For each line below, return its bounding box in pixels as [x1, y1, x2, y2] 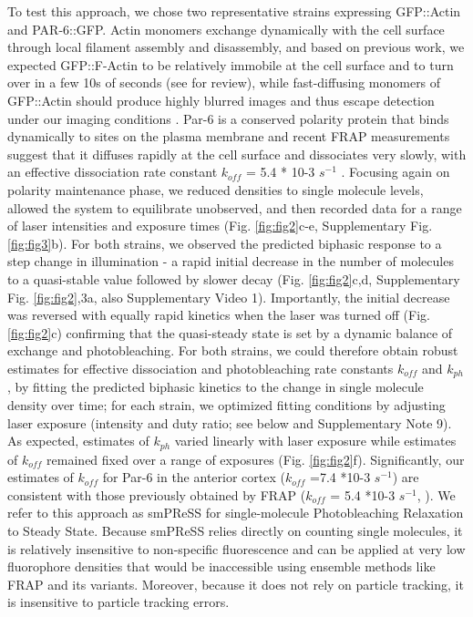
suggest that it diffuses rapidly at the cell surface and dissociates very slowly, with [7, 144, 467, 163]
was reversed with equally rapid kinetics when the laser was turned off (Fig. [7, 305, 430, 324]
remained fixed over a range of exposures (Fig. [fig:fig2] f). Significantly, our [46, 449, 465, 468]
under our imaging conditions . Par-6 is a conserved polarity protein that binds [7, 108, 449, 128]
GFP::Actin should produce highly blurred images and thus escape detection [7, 90, 435, 109]
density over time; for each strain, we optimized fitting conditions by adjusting [7, 395, 446, 414]
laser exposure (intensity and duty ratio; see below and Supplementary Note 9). [7, 413, 452, 432]
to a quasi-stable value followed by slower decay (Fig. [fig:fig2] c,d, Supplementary [7, 269, 460, 288]
